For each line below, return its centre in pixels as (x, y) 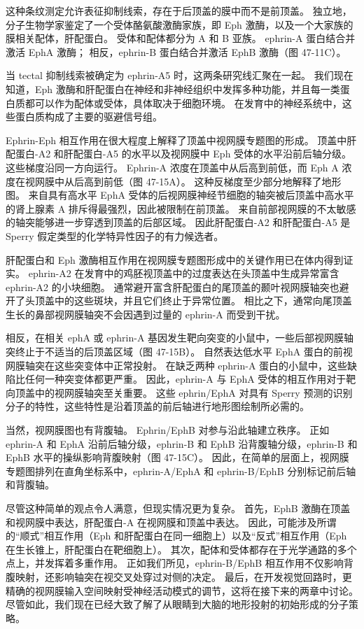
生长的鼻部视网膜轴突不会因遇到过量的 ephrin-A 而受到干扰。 (146, 314)
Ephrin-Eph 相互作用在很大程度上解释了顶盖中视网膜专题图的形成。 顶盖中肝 (181, 140)
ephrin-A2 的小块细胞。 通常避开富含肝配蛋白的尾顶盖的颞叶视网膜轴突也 (173, 287)
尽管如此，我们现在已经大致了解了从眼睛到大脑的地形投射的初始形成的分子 (177, 604)
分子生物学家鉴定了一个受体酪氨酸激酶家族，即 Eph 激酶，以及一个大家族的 (180, 24)
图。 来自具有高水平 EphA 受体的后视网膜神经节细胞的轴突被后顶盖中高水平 (180, 195)
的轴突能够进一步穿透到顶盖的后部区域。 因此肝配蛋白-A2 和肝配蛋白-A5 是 (178, 222)
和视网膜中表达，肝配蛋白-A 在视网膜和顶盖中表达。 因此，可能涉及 (161, 522)
